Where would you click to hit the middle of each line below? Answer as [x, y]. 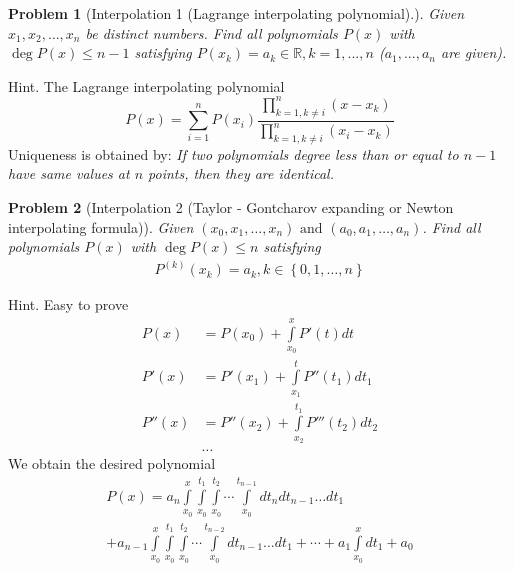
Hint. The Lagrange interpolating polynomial [146, 85]
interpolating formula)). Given [101, 226]
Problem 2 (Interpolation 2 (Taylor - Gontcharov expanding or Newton [231, 207]
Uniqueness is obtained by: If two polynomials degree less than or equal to [233, 153]
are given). [473, 52]
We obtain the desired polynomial [112, 463]
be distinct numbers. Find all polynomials [211, 32]
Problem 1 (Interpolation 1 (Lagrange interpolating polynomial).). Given [236, 13]
